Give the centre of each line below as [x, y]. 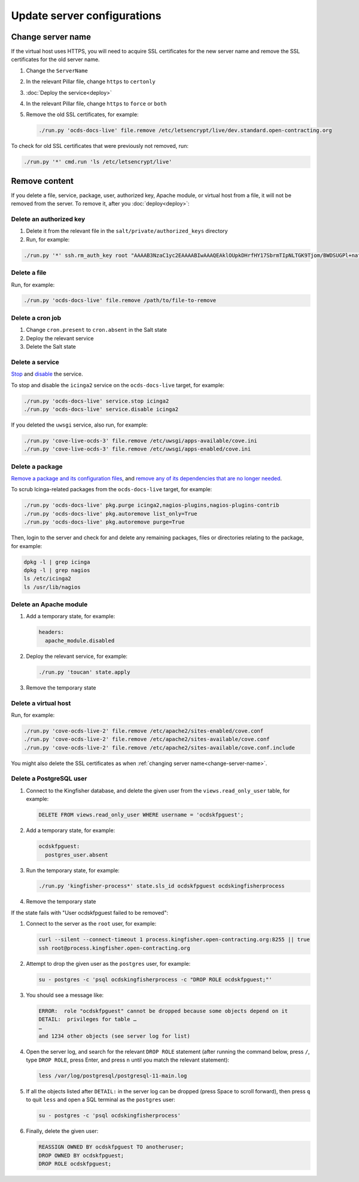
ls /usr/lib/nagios [52, 587]
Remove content [42, 181]
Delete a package [37, 466]
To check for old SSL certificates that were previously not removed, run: [100, 146]
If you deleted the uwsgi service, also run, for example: [79, 425]
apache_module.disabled [80, 640]
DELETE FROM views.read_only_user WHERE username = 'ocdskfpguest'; [141, 815]
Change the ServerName [57, 70]
